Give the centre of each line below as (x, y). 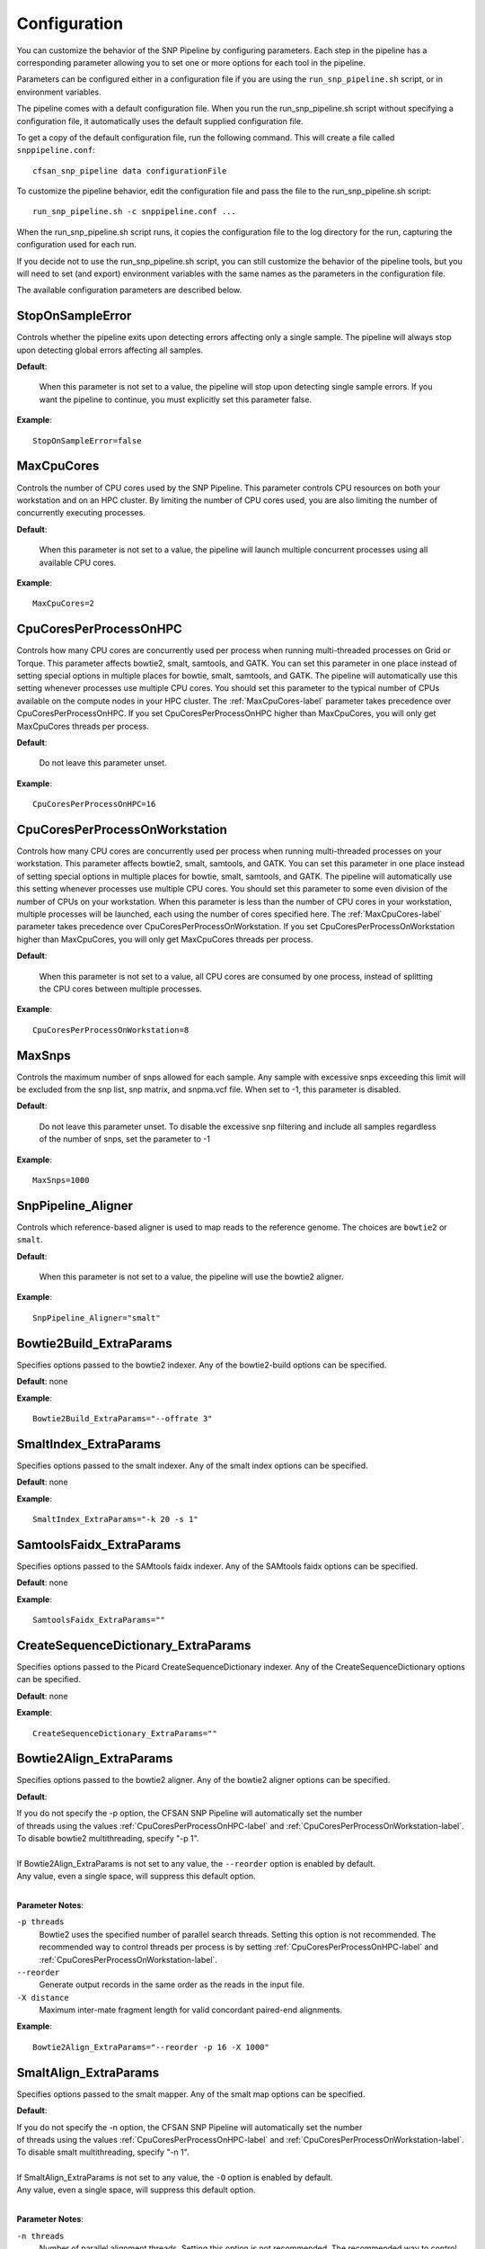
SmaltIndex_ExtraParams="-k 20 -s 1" (116, 1519)
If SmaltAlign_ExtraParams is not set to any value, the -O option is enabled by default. (175, 2178)
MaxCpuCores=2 (63, 604)
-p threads (40, 1922)
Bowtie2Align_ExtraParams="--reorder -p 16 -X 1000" (151, 2047)
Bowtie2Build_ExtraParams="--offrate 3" (123, 1418)
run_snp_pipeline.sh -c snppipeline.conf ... (135, 212)
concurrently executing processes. (81, 513)
